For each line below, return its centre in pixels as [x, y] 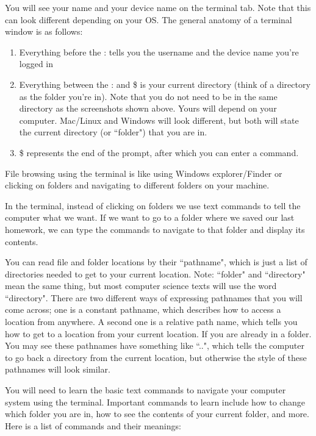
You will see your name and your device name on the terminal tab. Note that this [158, 7]
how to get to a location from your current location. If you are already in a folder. [158, 333]
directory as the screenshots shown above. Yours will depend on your [148, 108]
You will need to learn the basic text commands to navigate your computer [145, 390]
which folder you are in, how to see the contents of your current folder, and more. [157, 414]
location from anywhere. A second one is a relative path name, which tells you [151, 322]
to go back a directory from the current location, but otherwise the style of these [156, 357]
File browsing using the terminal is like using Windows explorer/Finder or [144, 173]
